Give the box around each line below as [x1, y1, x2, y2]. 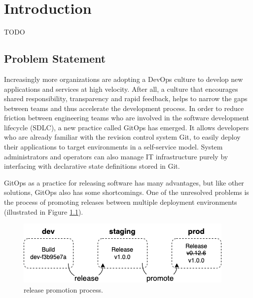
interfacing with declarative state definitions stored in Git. [4, 161, 180, 171]
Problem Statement [4, 51, 106, 66]
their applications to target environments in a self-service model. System [4, 142, 223, 152]
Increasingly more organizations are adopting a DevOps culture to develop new [4, 74, 243, 84]
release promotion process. [24, 284, 103, 295]
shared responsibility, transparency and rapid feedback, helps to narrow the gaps [4, 93, 248, 104]
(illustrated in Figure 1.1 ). [4, 206, 83, 217]
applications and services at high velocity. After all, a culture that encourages [4, 83, 238, 94]
